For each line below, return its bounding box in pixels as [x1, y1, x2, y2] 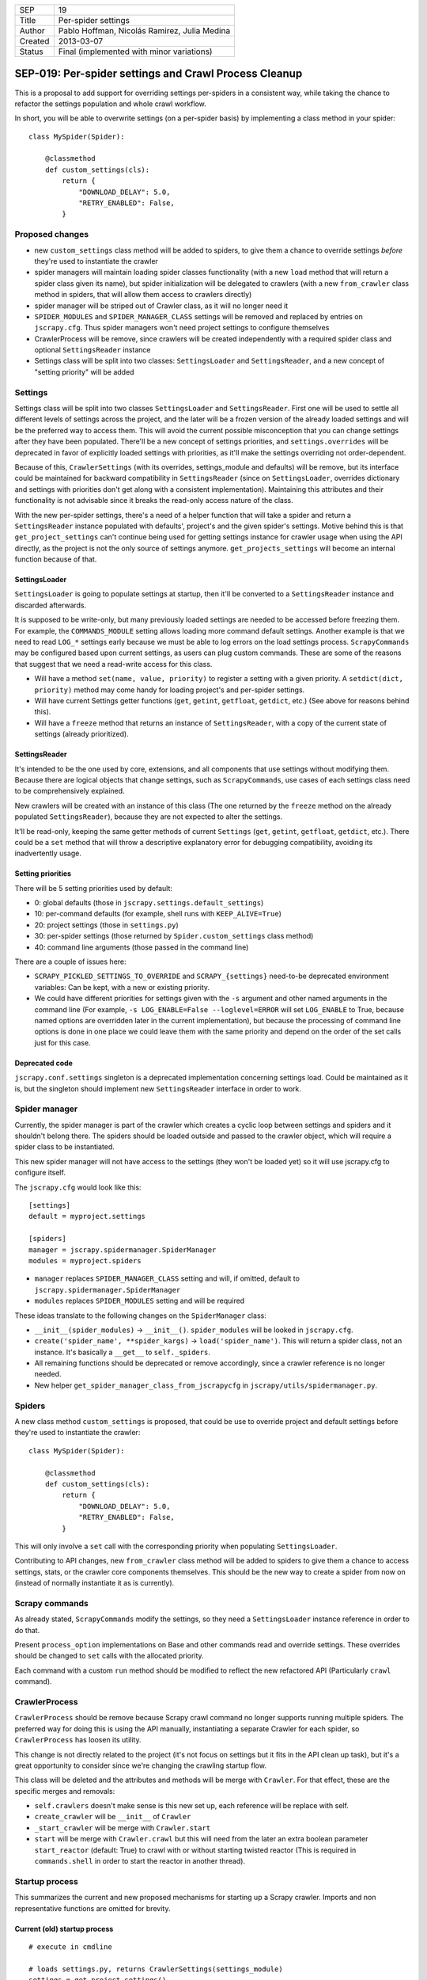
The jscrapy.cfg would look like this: [14, 1182, 142, 1192]
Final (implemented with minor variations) [58, 46, 213, 57]
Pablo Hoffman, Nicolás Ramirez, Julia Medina [58, 25, 231, 36]
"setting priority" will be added [34, 367, 134, 376]
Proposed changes [14, 229, 89, 240]
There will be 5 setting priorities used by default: [14, 883, 173, 893]
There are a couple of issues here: [14, 957, 127, 966]
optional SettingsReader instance [34, 345, 151, 355]
